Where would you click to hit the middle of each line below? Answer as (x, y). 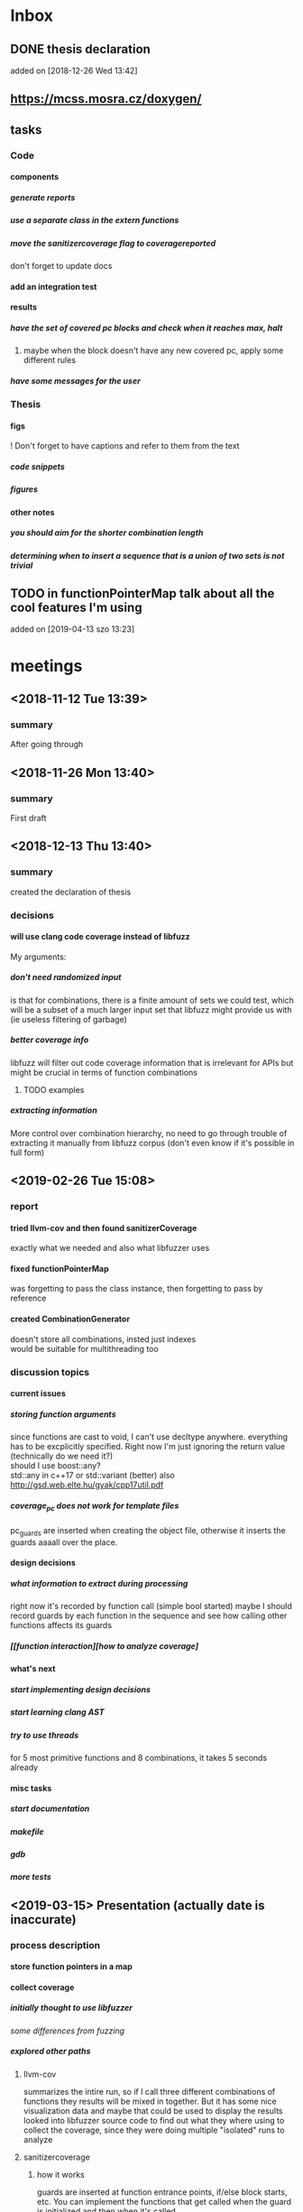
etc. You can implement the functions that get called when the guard (164, 2201)
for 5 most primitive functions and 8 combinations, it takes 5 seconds (139, 1757)
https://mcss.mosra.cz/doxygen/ (106, 99)
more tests (31, 1877)
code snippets (38, 467)
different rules (49, 360)
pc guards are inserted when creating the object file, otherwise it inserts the (148, 1531)
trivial (22, 565)
